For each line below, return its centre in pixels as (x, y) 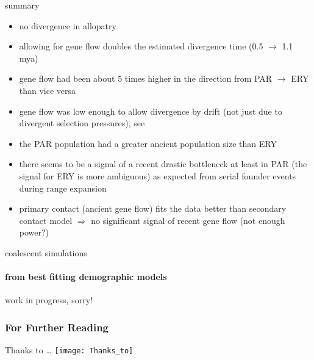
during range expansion (63, 188)
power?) (34, 232)
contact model (46, 220)
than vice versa (48, 90)
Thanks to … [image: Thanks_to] (69, 350)
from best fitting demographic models (86, 277)
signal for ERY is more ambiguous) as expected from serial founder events (158, 175)
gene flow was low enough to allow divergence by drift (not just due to (151, 111)
